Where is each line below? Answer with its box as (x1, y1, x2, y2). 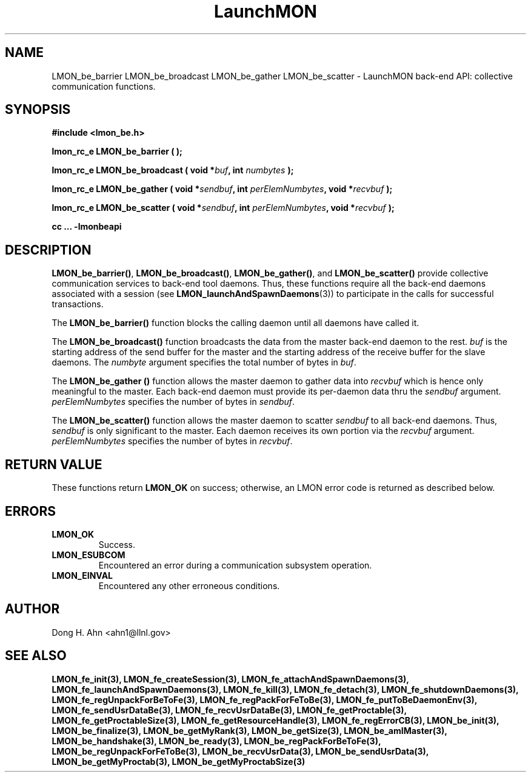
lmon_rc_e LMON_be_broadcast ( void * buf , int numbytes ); (52, 165, 294, 176)
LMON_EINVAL (52, 570, 113, 581)
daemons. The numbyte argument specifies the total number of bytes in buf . (52, 357, 356, 368)
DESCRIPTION (5, 242, 92, 258)
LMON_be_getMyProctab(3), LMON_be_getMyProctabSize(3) (52, 756, 306, 767)
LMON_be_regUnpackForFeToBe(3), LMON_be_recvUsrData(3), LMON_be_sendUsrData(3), (52, 745, 429, 756)
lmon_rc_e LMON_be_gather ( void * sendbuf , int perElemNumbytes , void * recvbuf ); (52, 184, 393, 195)
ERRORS (5, 503, 56, 519)
